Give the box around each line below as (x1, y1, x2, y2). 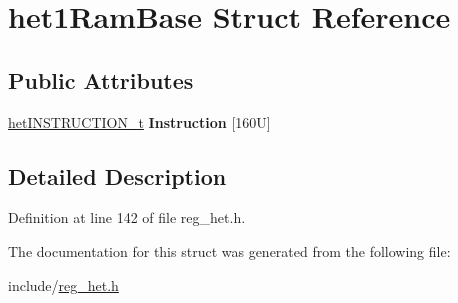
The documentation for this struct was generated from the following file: (8, 240, 451, 261)
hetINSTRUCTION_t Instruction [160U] (8, 111, 271, 132)
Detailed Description (8, 160, 227, 191)
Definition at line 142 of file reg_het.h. (8, 207, 246, 228)
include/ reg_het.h (8, 274, 119, 295)
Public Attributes (8, 64, 194, 95)
